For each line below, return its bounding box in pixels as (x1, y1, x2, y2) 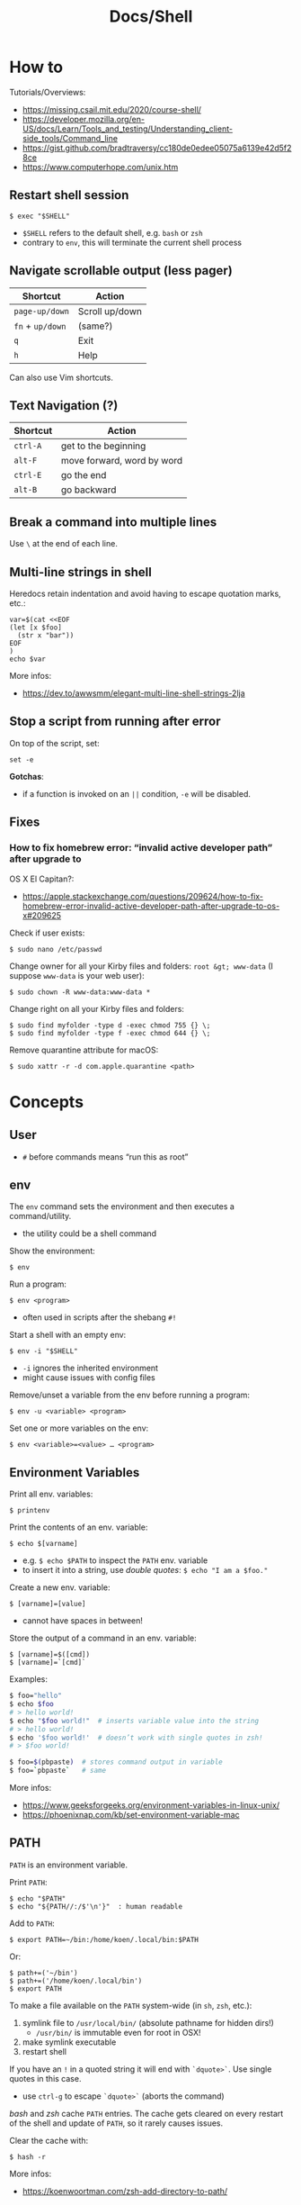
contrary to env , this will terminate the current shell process (22, 237, 243, 248)
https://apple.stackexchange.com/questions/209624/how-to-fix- (22, 890, 263, 901)
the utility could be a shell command (22, 1228, 157, 1239)
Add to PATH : (9, 1918, 56, 1929)
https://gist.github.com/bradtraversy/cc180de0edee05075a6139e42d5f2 (22, 142, 292, 153)
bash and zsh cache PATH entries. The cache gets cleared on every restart (9, 2108, 284, 2119)
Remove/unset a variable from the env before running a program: (9, 1389, 250, 1401)
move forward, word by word (61, 455, 183, 467)
